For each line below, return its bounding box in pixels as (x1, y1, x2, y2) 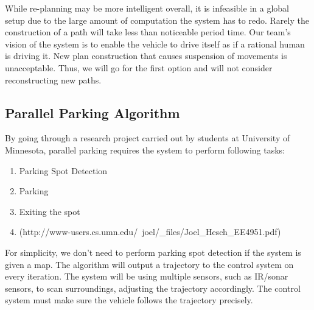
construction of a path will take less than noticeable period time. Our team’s (5, 26, 291, 38)
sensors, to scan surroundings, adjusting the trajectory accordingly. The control (5, 281, 301, 294)
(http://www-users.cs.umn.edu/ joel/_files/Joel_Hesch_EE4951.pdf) (19, 225, 281, 238)
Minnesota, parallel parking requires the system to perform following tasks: (5, 143, 285, 156)
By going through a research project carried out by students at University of (5, 132, 290, 144)
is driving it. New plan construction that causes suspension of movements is (5, 49, 287, 62)
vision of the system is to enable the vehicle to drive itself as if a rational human (5, 37, 305, 50)
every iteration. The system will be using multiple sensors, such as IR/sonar (5, 270, 288, 283)
